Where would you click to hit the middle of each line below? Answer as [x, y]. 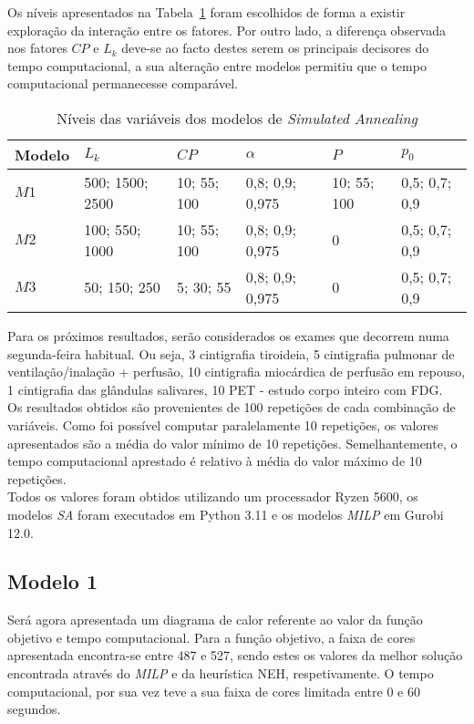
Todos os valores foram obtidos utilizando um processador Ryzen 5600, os [213, 496]
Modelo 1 [53, 581]
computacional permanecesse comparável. [123, 83]
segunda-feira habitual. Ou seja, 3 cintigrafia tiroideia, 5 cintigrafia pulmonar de [231, 353]
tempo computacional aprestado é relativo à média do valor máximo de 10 [215, 461]
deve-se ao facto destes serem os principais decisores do [275, 48]
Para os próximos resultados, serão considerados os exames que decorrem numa [228, 335]
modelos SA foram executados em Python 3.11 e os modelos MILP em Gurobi [226, 514]
